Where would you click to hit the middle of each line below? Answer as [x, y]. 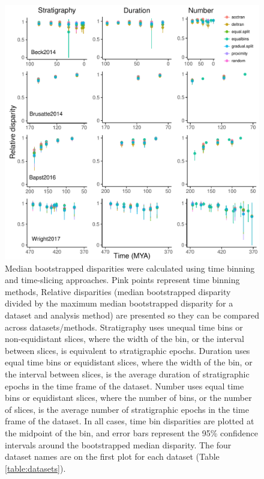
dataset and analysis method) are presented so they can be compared [132, 315]
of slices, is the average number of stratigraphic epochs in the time [127, 409]
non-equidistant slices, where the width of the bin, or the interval [124, 339]
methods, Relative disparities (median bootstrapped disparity [118, 291]
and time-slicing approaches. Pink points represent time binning [122, 280]
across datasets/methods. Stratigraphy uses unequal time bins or [124, 327]
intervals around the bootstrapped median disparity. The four [118, 444]
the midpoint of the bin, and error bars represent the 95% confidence [131, 432]
